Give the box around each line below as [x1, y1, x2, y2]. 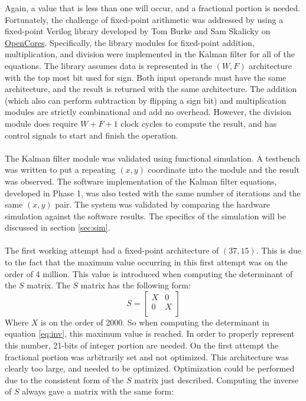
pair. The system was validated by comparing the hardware [55, 198, 270, 211]
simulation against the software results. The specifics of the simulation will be [5, 209, 286, 222]
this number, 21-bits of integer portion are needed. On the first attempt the [5, 339, 279, 351]
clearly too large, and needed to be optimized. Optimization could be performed [5, 362, 295, 374]
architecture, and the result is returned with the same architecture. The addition [5, 83, 297, 95]
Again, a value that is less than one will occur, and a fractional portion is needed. [5, 2, 301, 14]
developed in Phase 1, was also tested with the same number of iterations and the [5, 186, 301, 199]
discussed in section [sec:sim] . [5, 221, 110, 234]
